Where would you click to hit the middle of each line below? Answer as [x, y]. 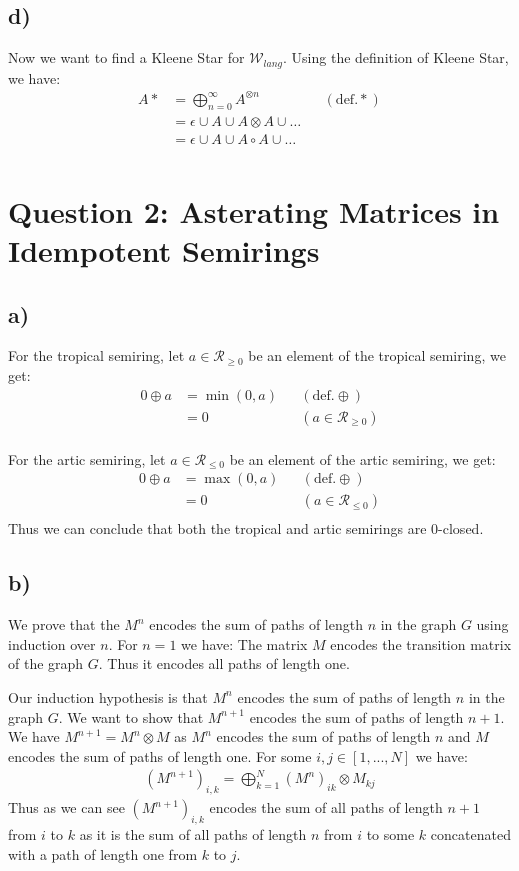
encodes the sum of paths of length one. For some [160, 755]
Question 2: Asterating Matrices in [254, 210]
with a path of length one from [103, 853]
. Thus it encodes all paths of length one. [224, 663]
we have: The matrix [244, 643]
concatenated [470, 833]
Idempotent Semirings [164, 250]
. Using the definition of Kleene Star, [396, 57]
